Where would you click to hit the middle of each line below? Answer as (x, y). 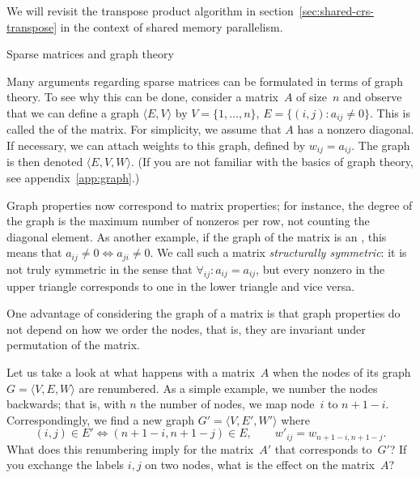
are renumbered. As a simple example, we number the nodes (228, 388)
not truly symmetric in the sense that (100, 269)
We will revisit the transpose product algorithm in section (150, 11)
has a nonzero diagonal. (356, 129)
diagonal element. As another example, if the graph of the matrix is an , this (197, 236)
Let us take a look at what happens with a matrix (131, 372)
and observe (372, 97)
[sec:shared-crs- (336, 11)
